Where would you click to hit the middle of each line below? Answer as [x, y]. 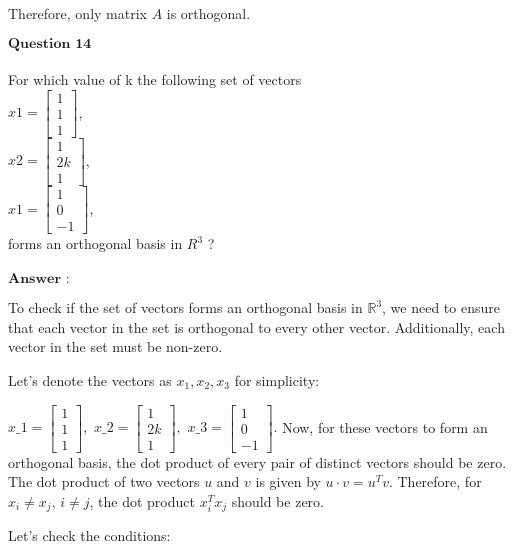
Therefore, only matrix [77, 13]
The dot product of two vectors [104, 481]
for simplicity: [277, 380]
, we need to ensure [441, 307]
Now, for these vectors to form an [385, 426]
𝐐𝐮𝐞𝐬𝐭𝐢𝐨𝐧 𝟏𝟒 [50, 43]
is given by [288, 481]
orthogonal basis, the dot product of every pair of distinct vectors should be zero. [257, 461]
